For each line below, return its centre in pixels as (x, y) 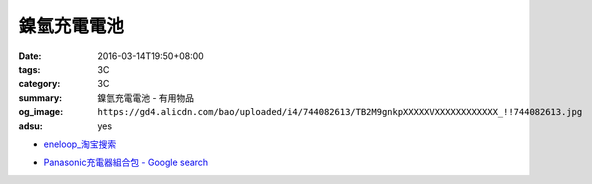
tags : (29, 69)
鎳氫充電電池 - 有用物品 (146, 97)
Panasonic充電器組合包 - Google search (126, 162)
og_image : (41, 112)
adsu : (31, 126)
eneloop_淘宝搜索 (80, 144)
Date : (30, 56)
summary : (40, 97)
